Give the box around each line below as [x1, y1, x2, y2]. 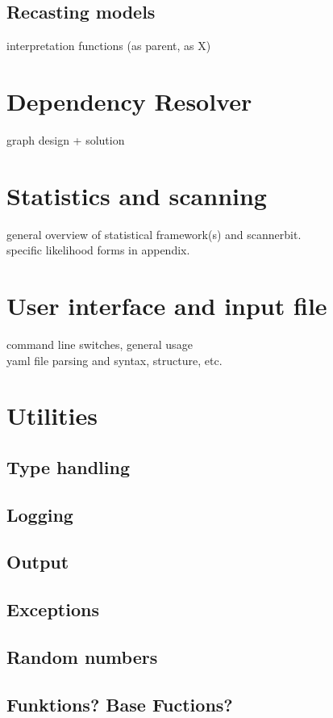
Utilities [6, 399, 98, 432]
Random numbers [6, 645, 158, 670]
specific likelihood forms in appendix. [6, 241, 190, 258]
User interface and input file [6, 289, 327, 322]
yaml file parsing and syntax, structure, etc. [6, 351, 223, 368]
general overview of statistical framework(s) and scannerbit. [6, 225, 302, 242]
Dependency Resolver [6, 84, 252, 117]
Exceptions [6, 597, 99, 622]
